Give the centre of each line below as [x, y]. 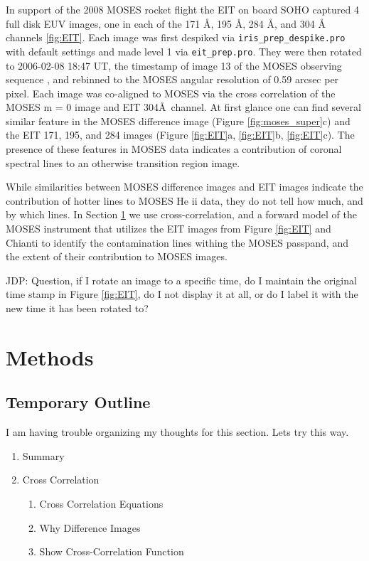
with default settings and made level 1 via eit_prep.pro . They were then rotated [184, 51]
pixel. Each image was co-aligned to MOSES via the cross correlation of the [171, 93]
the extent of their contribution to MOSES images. [117, 256]
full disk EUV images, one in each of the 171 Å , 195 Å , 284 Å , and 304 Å [166, 23]
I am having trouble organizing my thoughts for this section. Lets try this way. [177, 432]
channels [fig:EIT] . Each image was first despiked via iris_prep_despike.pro [176, 37]
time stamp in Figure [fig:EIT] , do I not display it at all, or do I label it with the [182, 294]
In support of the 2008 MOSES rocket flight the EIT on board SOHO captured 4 [182, 9]
